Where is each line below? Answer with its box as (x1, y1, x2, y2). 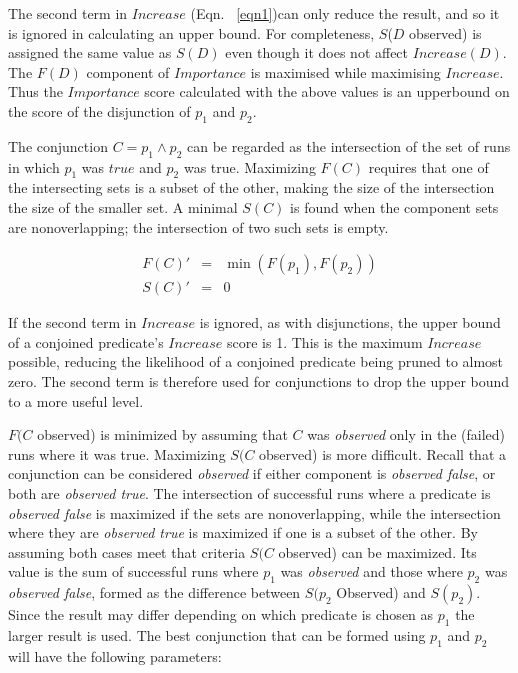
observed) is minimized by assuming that (37, 424, 288, 445)
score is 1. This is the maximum (227, 331, 423, 352)
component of (86, 61, 170, 82)
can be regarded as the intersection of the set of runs (186, 135, 511, 156)
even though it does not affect (225, 42, 409, 63)
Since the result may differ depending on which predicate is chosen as (8, 604, 434, 625)
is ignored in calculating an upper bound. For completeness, (8, 22, 375, 43)
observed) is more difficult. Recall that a (259, 443, 507, 464)
